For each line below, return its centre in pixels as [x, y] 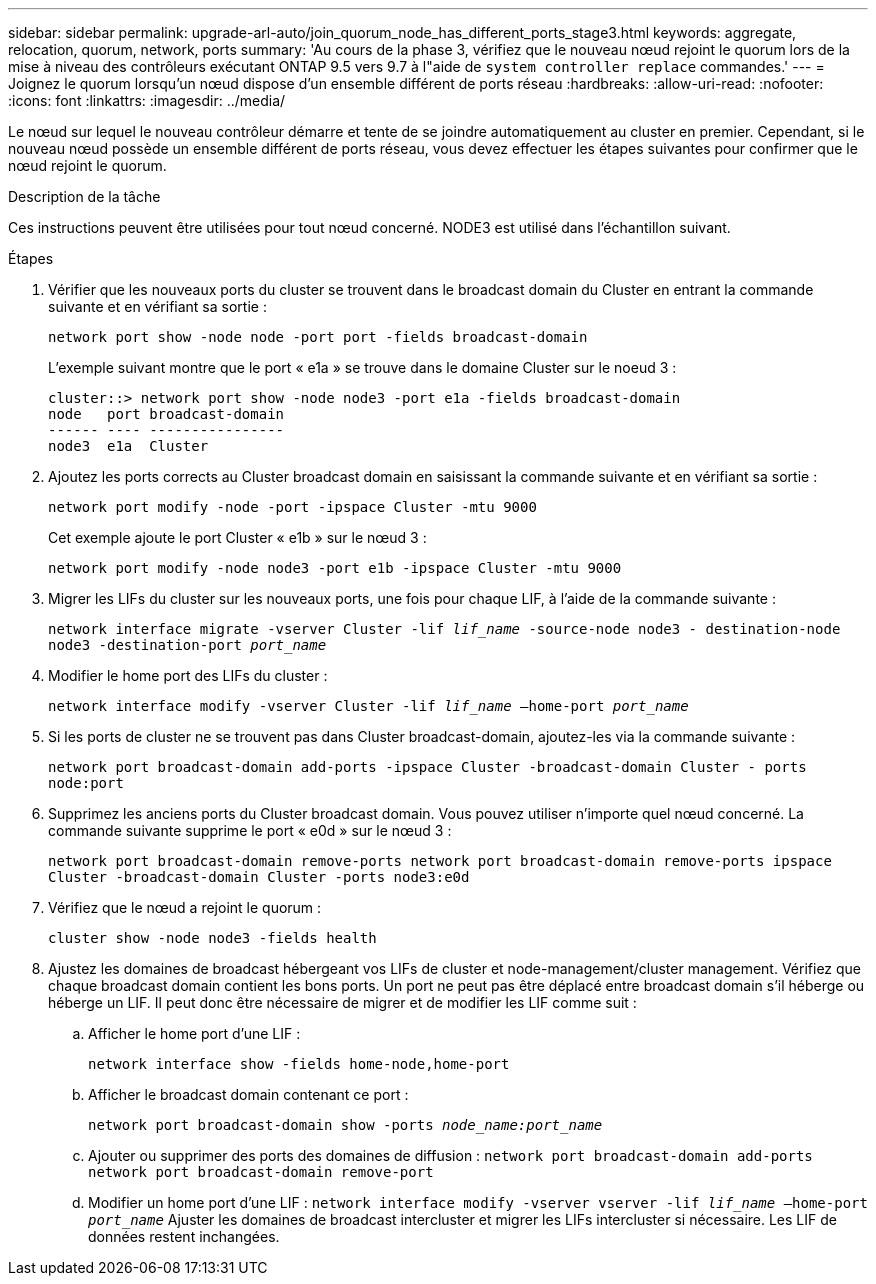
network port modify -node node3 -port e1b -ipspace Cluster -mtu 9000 [335, 568]
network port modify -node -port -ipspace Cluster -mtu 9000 [292, 507]
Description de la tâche [84, 196]
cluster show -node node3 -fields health [212, 938]
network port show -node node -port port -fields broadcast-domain [318, 337]
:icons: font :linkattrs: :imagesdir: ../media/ [147, 100]
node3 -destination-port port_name [187, 645]
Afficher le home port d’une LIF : [194, 1033]
